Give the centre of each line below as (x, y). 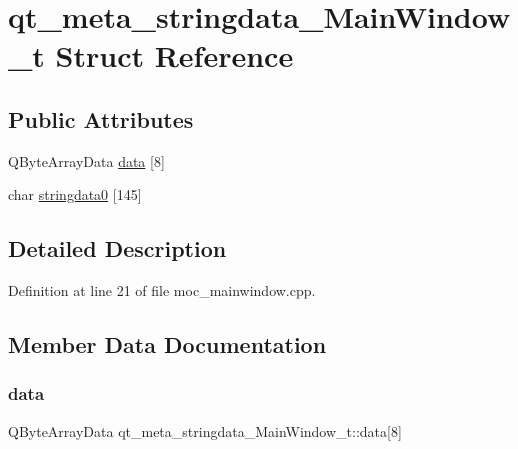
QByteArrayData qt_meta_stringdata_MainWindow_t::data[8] (205, 430)
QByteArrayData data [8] (86, 160)
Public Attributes (101, 118)
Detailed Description (117, 248)
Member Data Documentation (167, 344)
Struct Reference (174, 55)
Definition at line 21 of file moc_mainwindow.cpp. (162, 290)
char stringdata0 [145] (75, 194)
